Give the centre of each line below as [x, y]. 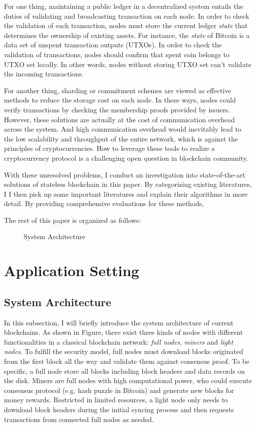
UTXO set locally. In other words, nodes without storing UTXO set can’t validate [128, 64]
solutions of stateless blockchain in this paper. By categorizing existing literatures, [128, 184]
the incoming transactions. [44, 74]
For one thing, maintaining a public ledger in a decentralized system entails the [124, 6]
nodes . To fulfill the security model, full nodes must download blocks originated [124, 351]
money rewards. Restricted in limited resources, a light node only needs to [116, 400]
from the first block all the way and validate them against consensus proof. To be [127, 361]
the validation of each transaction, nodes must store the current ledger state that [126, 25]
